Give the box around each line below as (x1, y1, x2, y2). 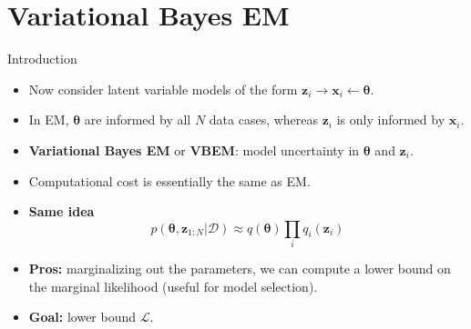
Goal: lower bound (28, 307, 137, 326)
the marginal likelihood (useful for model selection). (28, 276, 318, 295)
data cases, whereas (209, 110, 319, 129)
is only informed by (336, 110, 445, 129)
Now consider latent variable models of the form (28, 79, 298, 98)
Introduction (7, 49, 77, 68)
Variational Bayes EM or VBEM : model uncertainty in (28, 140, 360, 159)
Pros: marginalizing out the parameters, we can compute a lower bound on (28, 259, 451, 278)
